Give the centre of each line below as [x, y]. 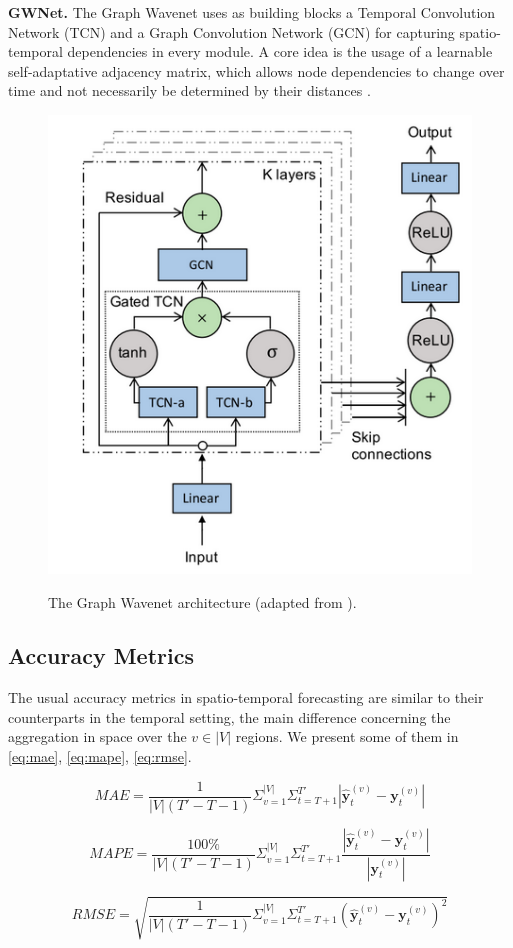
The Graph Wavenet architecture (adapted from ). [202, 601]
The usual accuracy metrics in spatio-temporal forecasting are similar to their [246, 697]
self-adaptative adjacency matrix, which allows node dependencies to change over [256, 70]
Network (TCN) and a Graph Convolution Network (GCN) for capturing [231, 31]
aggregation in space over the [97, 736]
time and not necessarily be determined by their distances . [189, 90]
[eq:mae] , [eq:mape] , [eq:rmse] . [100, 756]
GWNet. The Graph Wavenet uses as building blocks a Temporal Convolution [252, 12]
